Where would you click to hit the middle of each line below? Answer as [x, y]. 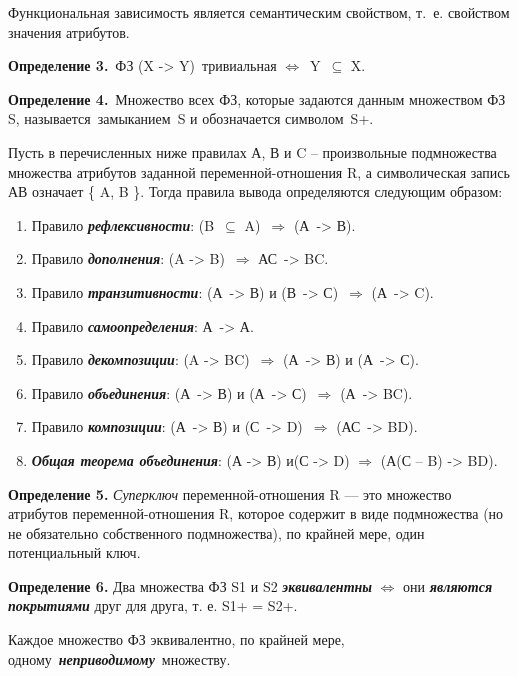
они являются [448, 585]
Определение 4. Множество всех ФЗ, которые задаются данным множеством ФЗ [257, 98]
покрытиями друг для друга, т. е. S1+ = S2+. [153, 605]
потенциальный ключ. [74, 552]
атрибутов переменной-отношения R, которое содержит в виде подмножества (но [256, 513]
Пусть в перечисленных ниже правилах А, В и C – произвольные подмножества [252, 151]
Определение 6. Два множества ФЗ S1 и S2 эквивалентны [190, 585]
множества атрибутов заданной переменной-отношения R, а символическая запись [259, 171]
